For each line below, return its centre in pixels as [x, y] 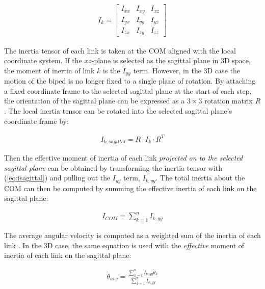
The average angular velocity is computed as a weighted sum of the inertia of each [132, 235]
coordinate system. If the [43, 60]
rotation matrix [229, 101]
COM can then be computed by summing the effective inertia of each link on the [130, 188]
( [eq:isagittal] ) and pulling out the [57, 178]
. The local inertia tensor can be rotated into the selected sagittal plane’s [118, 110]
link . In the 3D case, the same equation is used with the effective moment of [124, 245]
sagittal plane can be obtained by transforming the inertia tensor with [113, 167]
